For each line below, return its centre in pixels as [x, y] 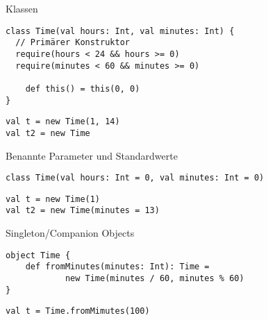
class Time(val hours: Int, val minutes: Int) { [120, 31]
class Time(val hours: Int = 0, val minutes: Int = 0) [135, 178]
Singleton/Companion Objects [70, 233]
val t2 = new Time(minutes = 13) [83, 211]
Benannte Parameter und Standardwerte [92, 155]
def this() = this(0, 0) [83, 89]
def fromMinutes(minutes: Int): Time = [117, 267]
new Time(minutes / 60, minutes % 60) [154, 278]
